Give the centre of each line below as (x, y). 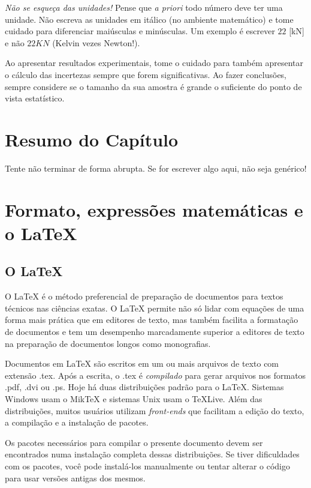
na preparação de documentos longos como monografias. (108, 343)
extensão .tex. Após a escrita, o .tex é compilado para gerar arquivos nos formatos (155, 375)
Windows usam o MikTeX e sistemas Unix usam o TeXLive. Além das (134, 398)
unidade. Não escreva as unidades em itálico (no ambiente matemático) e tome (149, 19)
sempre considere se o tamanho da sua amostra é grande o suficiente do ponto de (153, 86)
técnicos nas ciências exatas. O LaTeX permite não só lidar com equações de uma (155, 308)
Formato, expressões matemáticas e (154, 209)
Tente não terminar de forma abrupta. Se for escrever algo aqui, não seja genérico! (156, 168)
